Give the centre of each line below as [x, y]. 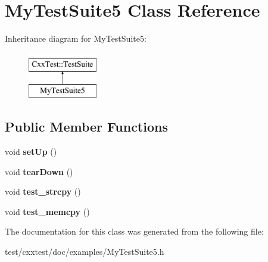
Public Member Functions [86, 127]
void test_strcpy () [43, 191]
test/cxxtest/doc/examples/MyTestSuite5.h [85, 252]
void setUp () [31, 152]
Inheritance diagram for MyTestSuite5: [76, 38]
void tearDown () [39, 171]
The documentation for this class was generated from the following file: [134, 231]
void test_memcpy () [47, 211]
